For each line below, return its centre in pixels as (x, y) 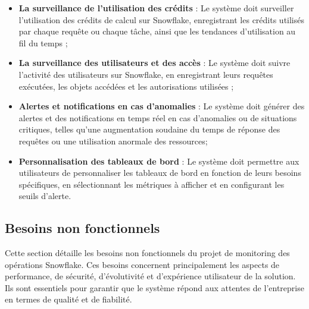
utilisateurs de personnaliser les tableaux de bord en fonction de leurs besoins (160, 173)
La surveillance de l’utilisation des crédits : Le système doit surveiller (156, 8)
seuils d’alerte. (45, 196)
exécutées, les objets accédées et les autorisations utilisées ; (126, 86)
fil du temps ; (43, 42)
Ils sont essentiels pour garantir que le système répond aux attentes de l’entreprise (154, 287)
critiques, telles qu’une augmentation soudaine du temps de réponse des (149, 129)
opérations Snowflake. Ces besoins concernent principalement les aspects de (142, 264)
